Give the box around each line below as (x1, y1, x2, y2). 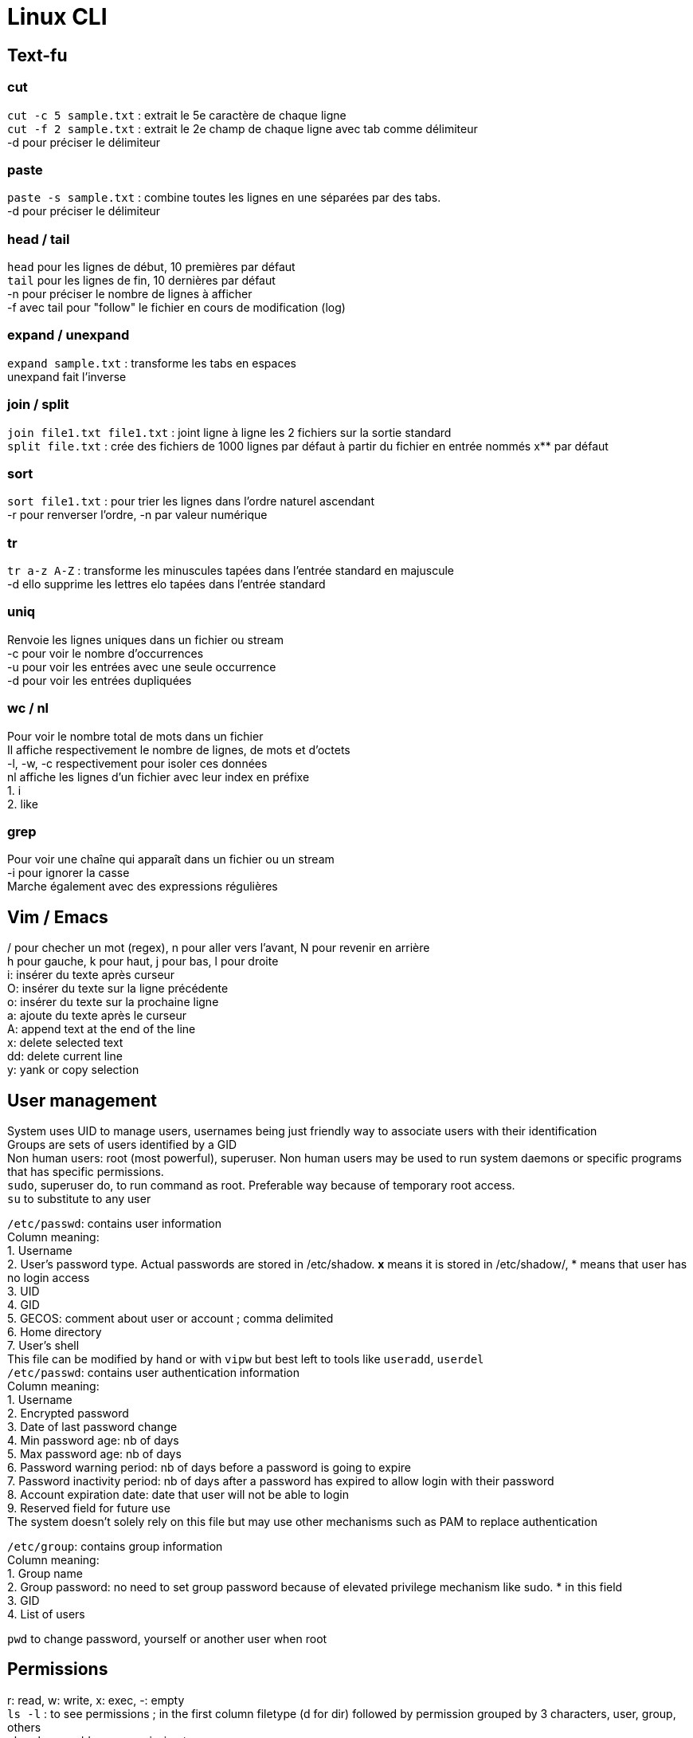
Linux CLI (7, 3, 108, 30)
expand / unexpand (7, 327, 130, 344)
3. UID (7, 1284, 40, 1298)
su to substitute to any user (7, 1191, 151, 1205)
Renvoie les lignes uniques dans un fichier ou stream (7, 632, 284, 647)
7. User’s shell (7, 1338, 80, 1352)
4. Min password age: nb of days (7, 1433, 179, 1447)
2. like (7, 796, 38, 811)
